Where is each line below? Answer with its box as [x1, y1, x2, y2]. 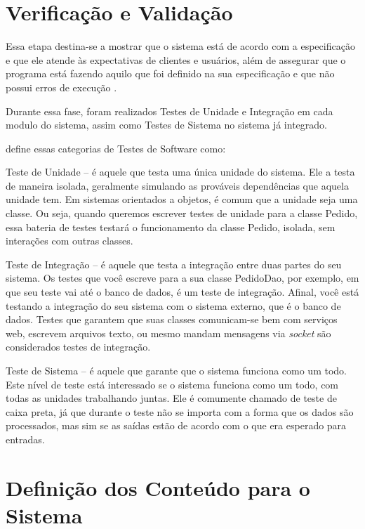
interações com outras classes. [6, 233, 133, 248]
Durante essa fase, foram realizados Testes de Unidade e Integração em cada [6, 103, 333, 118]
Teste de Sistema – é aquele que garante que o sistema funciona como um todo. [6, 363, 347, 377]
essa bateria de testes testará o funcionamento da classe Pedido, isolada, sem [6, 219, 336, 234]
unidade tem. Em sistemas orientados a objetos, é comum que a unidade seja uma [6, 192, 358, 207]
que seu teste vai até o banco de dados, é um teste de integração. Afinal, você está [6, 285, 359, 299]
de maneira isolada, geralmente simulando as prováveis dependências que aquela [6, 178, 349, 192]
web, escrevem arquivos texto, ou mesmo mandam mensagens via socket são [6, 325, 331, 340]
